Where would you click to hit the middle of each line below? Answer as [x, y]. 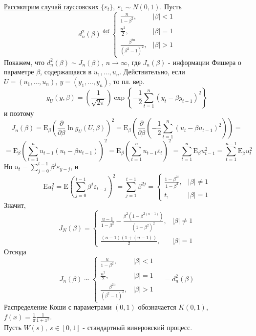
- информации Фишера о [205, 62]
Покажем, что [24, 62]
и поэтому [19, 113]
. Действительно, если [152, 72]
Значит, [15, 205]
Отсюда [15, 251]
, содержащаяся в [66, 72]
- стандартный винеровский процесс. [138, 327]
